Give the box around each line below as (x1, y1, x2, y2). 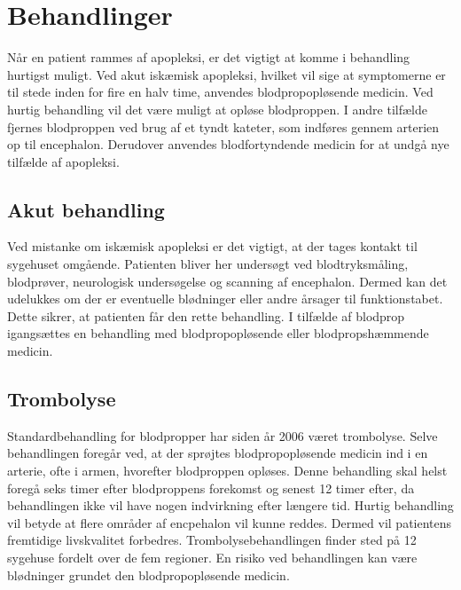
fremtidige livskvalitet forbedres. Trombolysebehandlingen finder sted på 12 (7, 531, 417, 549)
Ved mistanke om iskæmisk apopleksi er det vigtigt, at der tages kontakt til (7, 237, 418, 256)
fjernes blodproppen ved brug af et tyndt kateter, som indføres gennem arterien (7, 117, 440, 136)
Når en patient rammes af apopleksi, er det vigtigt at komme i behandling (7, 48, 410, 67)
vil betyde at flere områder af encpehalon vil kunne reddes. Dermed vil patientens (7, 513, 452, 531)
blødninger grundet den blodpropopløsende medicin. (7, 565, 290, 584)
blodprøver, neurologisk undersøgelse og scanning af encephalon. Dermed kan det (7, 271, 448, 290)
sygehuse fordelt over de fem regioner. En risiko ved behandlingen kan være (7, 548, 418, 566)
